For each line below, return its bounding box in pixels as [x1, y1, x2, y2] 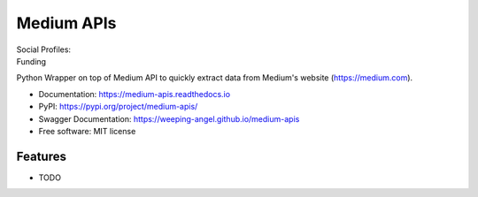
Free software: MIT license [38, 125, 136, 136]
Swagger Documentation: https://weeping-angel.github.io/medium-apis [38, 113, 300, 124]
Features [16, 148, 66, 163]
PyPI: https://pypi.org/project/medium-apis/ [38, 102, 198, 112]
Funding [16, 56, 47, 66]
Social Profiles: [16, 44, 71, 55]
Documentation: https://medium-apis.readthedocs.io [38, 88, 230, 99]
